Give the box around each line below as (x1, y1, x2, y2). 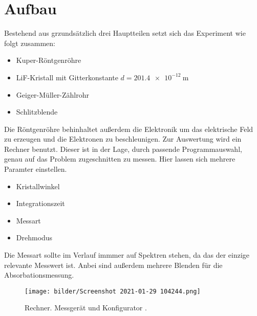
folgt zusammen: (4, 37, 56, 48)
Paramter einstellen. (4, 164, 67, 174)
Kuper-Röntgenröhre (16, 55, 81, 65)
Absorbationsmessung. (4, 269, 74, 280)
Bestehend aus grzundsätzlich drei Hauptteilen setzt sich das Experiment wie (4, 28, 246, 38)
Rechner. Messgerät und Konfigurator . (25, 302, 147, 313)
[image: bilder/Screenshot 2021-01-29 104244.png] (25, 287, 201, 295)
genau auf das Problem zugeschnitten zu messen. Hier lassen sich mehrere (4, 153, 235, 164)
